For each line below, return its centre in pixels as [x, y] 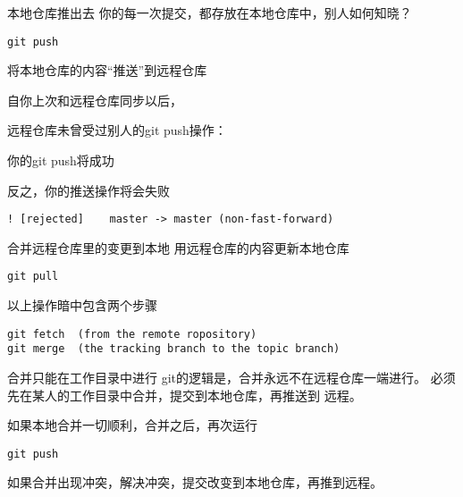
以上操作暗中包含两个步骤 [82, 305]
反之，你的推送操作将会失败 [88, 190]
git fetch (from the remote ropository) [132, 334]
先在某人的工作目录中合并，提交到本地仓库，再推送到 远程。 [185, 395]
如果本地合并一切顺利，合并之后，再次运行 [132, 425]
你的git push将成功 [61, 160]
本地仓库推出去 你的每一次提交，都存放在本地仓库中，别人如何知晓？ [210, 13]
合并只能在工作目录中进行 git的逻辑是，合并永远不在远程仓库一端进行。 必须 [231, 378]
